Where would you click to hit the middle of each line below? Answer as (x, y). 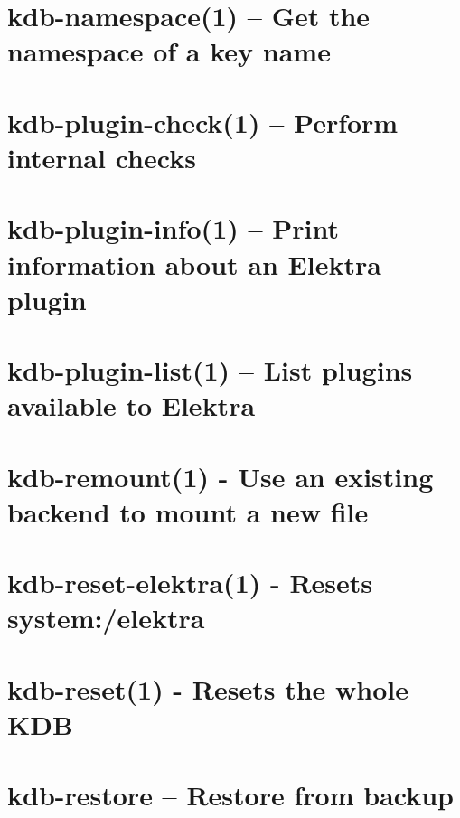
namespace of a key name (169, 51)
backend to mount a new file (188, 511)
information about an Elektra (194, 263)
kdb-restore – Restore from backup (230, 795)
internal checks (102, 157)
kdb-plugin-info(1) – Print (174, 228)
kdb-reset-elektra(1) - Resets (190, 583)
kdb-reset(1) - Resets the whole (208, 688)
